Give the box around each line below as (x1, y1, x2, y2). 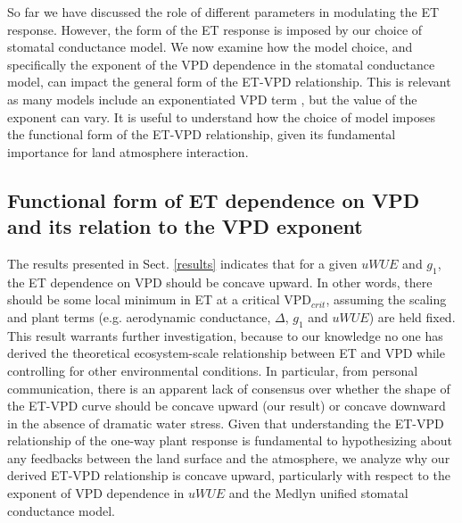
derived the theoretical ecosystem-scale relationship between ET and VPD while (7, 344, 445, 362)
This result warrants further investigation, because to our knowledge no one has (7, 326, 443, 345)
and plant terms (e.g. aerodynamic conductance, (7, 307, 271, 326)
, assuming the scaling (326, 290, 447, 309)
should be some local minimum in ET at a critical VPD (7, 290, 312, 309)
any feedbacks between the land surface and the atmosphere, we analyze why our (7, 448, 450, 467)
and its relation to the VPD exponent (7, 212, 363, 240)
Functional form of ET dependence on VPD (7, 186, 420, 213)
